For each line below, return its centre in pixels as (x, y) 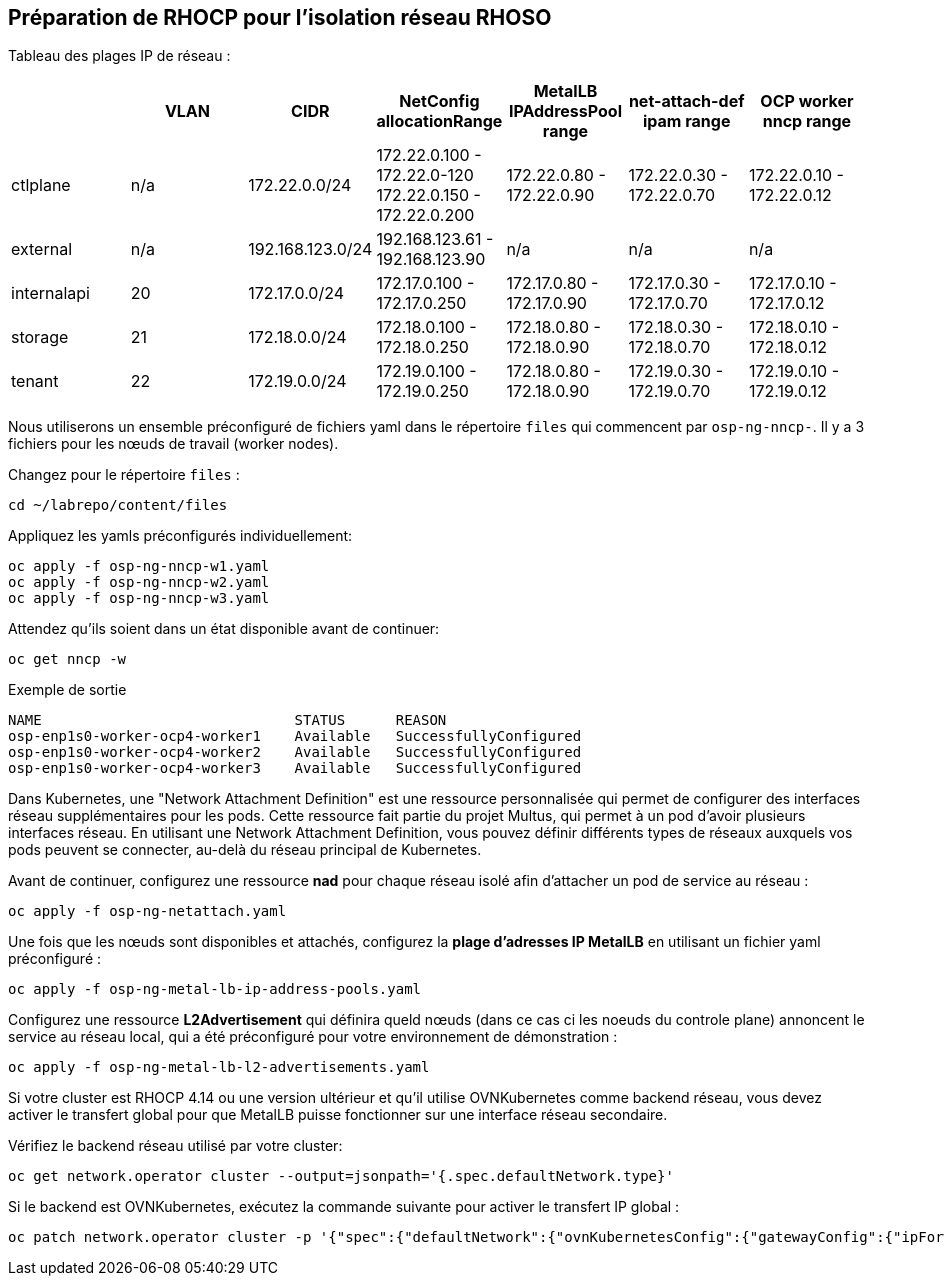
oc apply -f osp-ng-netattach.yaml (147, 911)
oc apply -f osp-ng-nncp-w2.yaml (139, 582)
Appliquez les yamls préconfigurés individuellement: (180, 536)
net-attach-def (686, 101)
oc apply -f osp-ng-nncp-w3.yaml (139, 598)
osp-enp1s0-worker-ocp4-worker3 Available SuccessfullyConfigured (295, 768)
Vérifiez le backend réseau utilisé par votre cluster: (175, 1146)
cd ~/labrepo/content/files (118, 505)
